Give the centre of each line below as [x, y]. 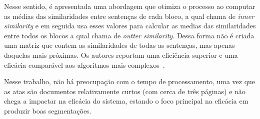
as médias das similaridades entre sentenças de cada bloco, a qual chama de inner [129, 16]
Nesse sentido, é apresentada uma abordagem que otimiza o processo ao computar [130, 6]
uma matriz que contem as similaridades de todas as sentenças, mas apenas [119, 45]
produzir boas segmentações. [48, 110]
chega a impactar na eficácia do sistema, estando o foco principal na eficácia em [126, 101]
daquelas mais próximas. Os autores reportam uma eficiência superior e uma [121, 55]
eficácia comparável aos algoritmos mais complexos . [84, 64]
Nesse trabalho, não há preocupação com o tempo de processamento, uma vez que [130, 81]
